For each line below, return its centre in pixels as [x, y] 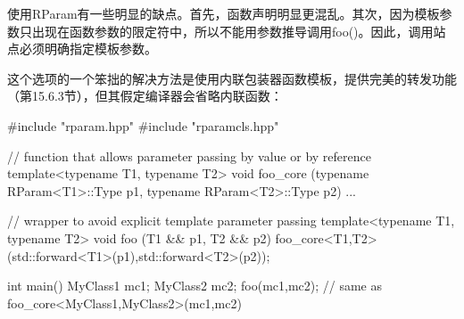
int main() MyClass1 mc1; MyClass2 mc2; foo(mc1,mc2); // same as [195, 286]
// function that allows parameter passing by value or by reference [189, 155]
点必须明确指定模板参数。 [82, 49]
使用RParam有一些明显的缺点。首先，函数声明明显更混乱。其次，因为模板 [224, 13]
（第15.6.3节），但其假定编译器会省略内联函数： [145, 96]
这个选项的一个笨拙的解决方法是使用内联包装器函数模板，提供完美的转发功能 [232, 78]
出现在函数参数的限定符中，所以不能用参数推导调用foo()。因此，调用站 [239, 31]
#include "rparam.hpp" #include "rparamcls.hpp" [143, 125]
